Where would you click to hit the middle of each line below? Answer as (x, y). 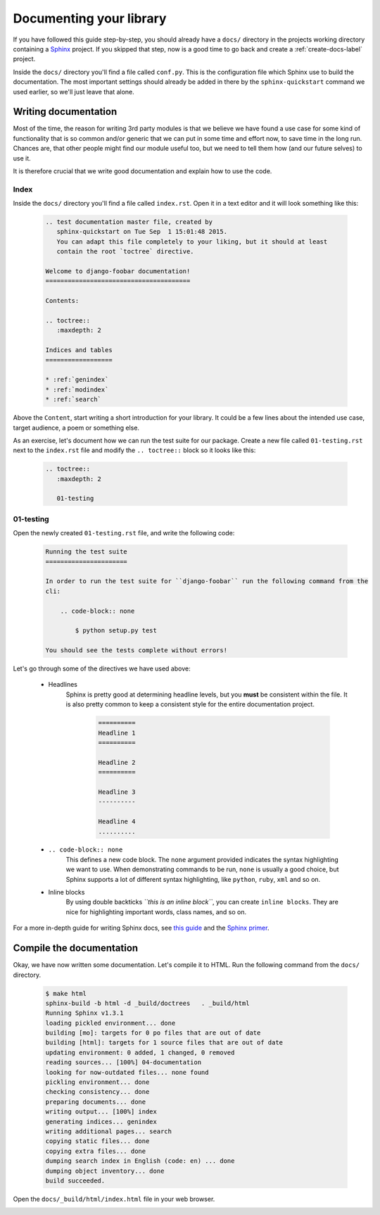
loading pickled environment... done (110, 1023)
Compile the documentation (76, 948)
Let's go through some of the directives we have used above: (102, 668)
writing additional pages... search (109, 1131)
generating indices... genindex (101, 1121)
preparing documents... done (96, 1102)
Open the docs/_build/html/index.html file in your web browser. (114, 1199)
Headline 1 (117, 733)
